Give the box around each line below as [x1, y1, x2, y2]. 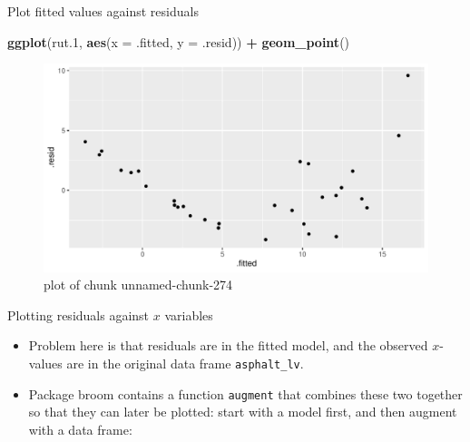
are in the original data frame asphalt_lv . [66, 353, 304, 372]
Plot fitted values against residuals [7, 2, 199, 20]
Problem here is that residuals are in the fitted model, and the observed [28, 336, 428, 355]
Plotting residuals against [7, 305, 150, 324]
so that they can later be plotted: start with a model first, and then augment [28, 402, 457, 421]
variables [164, 305, 213, 324]
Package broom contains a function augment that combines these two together [28, 384, 463, 403]
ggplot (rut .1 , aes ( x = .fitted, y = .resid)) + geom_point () [7, 32, 350, 51]
